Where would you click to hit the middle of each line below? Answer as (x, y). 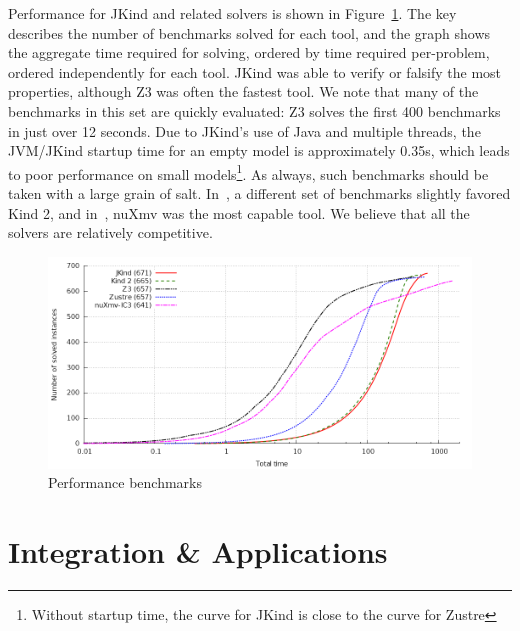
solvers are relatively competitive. (110, 232)
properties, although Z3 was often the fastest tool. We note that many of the (243, 91)
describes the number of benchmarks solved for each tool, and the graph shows (249, 32)
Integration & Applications (198, 551)
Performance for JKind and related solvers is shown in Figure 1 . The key (232, 13)
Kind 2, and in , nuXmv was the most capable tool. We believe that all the (239, 212)
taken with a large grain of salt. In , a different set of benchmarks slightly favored (259, 193)
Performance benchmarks (125, 482)
